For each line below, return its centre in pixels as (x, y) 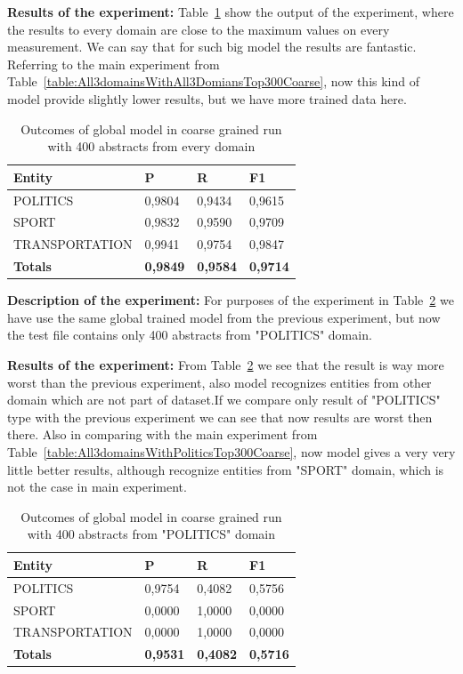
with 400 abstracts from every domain (151, 146)
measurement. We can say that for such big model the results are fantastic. (212, 47)
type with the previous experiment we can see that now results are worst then (220, 417)
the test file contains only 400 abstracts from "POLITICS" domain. (190, 335)
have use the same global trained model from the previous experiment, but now (224, 317)
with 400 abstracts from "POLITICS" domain (151, 534)
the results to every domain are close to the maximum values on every (199, 29)
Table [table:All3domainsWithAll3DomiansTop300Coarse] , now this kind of (214, 81)
